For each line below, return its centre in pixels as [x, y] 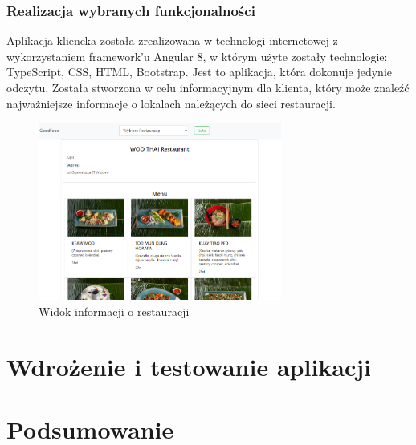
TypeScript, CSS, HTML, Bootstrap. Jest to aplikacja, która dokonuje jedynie [200, 72]
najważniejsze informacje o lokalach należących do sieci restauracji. [171, 103]
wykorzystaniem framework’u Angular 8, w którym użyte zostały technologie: [197, 56]
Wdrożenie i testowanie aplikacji [189, 366]
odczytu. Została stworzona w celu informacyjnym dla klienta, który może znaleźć [208, 87]
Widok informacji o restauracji [114, 311]
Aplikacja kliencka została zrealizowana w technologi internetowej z [172, 40]
